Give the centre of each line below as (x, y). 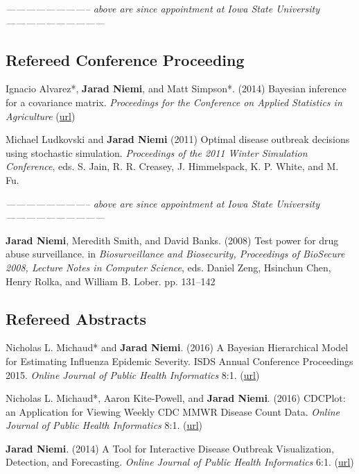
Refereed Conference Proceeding (125, 59)
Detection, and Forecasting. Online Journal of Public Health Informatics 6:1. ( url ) (180, 462)
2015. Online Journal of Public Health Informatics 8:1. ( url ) (133, 374)
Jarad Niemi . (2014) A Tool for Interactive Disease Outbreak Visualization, (170, 448)
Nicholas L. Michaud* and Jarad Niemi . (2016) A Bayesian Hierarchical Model (177, 347)
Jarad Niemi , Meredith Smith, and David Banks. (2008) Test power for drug (172, 240)
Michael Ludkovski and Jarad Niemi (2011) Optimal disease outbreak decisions (178, 139)
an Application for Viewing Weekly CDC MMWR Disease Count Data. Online (173, 411)
